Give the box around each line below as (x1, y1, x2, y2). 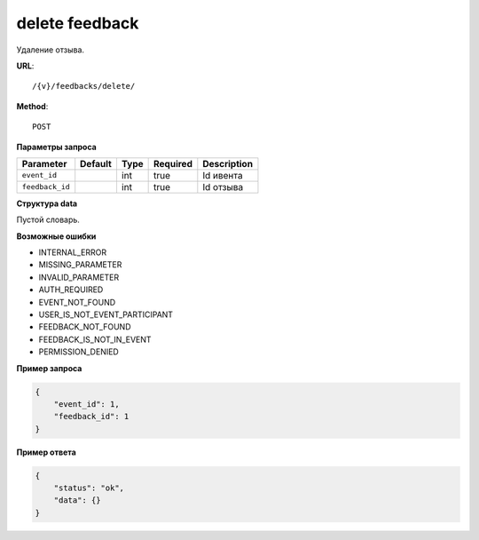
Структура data (16, 198, 78, 209)
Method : (16, 100, 49, 111)
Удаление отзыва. (16, 44, 84, 55)
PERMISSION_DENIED (38, 346, 119, 357)
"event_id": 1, (53, 399, 120, 409)
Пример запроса (16, 362, 82, 373)
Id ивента (202, 169, 243, 181)
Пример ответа (16, 447, 77, 457)
